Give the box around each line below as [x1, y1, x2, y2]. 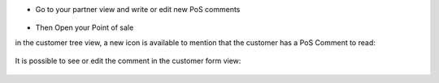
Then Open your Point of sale [35, 23, 134, 32]
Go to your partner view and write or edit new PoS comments [35, 5, 241, 14]
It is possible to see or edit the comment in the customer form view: [15, 56, 241, 66]
